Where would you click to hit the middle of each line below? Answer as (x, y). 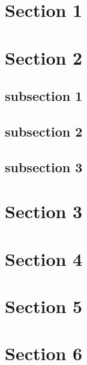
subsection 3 (44, 166)
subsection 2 (44, 131)
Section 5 (44, 306)
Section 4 (44, 258)
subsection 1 (44, 96)
